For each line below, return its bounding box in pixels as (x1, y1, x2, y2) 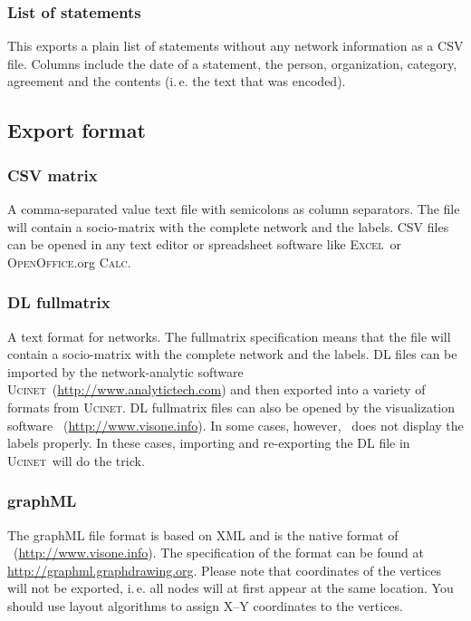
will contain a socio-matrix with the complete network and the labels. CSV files (7, 217, 449, 236)
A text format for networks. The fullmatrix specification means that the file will (7, 326, 451, 345)
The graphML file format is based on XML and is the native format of (7, 525, 399, 544)
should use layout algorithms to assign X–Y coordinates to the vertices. (7, 596, 403, 615)
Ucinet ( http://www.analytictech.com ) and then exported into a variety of (7, 380, 426, 399)
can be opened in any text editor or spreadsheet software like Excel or (7, 235, 401, 254)
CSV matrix (7, 163, 98, 186)
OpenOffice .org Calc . (7, 252, 131, 271)
